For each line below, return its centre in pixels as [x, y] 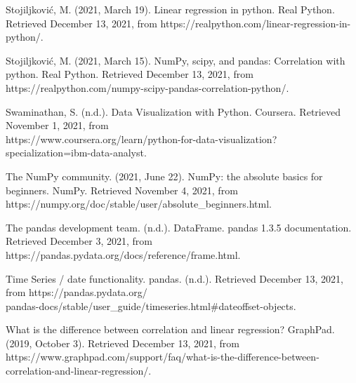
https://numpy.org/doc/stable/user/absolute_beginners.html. [139, 204]
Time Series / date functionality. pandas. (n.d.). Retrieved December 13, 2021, [174, 278]
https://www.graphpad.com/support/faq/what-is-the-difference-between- [163, 357]
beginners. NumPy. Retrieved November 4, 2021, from [122, 190]
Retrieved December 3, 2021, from [79, 241]
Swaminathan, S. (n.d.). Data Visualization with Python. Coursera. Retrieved [173, 111]
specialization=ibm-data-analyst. [76, 153]
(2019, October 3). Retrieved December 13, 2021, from [123, 343]
